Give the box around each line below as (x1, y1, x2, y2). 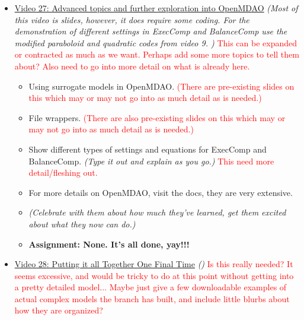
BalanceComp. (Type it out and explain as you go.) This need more (28, 154, 274, 167)
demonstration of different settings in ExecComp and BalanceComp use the (14, 25, 287, 37)
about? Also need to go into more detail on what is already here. (14, 59, 250, 72)
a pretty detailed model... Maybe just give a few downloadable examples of (14, 281, 287, 293)
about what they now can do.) (28, 217, 136, 230)
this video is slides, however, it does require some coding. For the (14, 13, 249, 26)
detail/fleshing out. (28, 166, 98, 179)
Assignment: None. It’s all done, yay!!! (28, 237, 190, 250)
